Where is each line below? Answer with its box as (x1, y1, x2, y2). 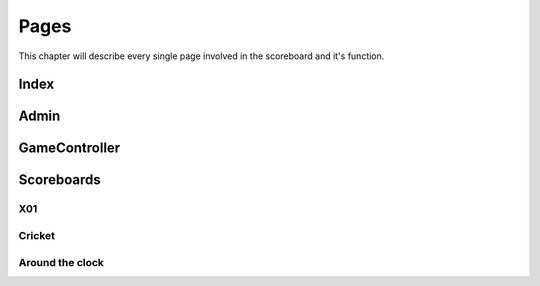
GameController (18, 140, 121, 157)
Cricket (18, 228, 55, 242)
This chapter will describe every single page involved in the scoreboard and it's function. (18, 50, 385, 62)
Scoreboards (18, 171, 102, 189)
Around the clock (18, 255, 105, 269)
